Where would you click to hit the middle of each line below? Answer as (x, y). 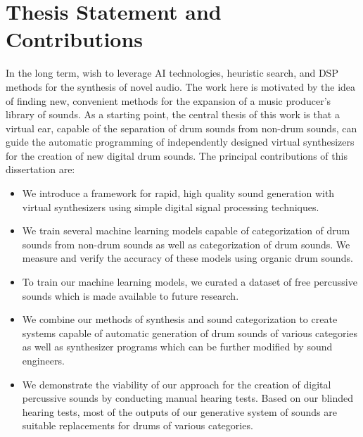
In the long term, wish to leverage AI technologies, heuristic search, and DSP (172, 73)
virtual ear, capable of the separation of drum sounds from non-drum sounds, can (181, 128)
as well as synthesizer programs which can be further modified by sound (177, 347)
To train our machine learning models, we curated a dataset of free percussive (190, 282)
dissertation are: (40, 169)
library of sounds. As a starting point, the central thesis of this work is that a (173, 114)
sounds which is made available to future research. (130, 295)
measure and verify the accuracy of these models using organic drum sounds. (187, 258)
